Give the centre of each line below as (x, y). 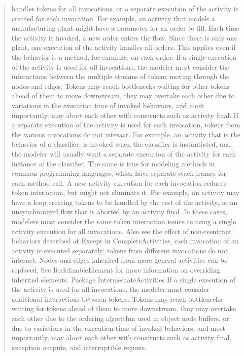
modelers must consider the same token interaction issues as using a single (124, 221)
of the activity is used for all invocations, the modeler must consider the (120, 66)
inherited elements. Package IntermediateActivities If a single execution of (123, 279)
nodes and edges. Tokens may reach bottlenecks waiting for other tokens (121, 86)
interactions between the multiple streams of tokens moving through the (121, 76)
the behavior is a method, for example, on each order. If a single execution (124, 57)
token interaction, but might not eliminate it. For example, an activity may (125, 192)
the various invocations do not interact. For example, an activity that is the (126, 134)
